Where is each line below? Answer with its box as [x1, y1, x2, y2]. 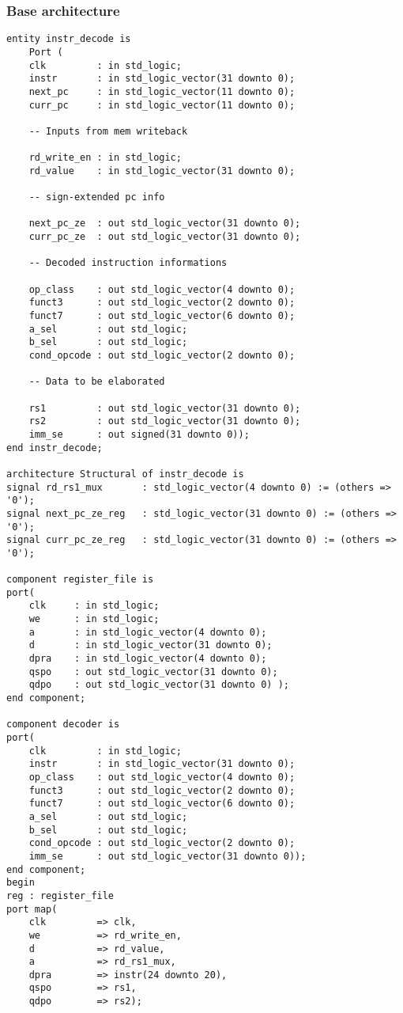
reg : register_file [6, 890, 115, 901]
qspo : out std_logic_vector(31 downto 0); [28, 666, 278, 677]
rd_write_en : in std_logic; [28, 152, 182, 164]
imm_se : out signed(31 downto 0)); [28, 428, 250, 440]
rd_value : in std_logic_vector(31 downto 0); [28, 165, 296, 176]
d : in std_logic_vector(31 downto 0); [28, 639, 273, 651]
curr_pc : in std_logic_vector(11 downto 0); [28, 99, 296, 111]
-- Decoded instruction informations [28, 257, 228, 269]
